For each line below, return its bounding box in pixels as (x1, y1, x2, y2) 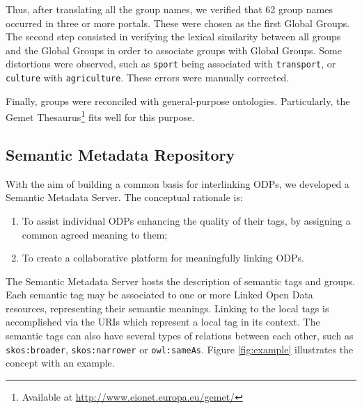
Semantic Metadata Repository (6, 143, 235, 165)
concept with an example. (6, 355, 115, 370)
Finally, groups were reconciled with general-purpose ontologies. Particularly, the (6, 93, 350, 108)
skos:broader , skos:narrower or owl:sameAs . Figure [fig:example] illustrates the (6, 342, 354, 356)
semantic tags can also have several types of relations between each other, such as (6, 328, 354, 343)
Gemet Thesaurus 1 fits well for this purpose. (6, 108, 195, 124)
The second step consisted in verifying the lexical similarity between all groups (6, 29, 341, 44)
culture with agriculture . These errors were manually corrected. (6, 70, 290, 85)
